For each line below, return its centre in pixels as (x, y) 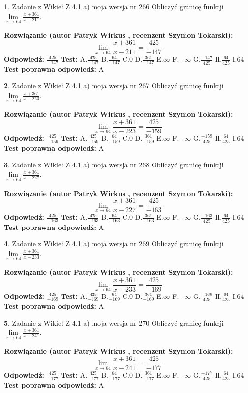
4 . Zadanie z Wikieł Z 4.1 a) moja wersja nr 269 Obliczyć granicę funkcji (114, 244)
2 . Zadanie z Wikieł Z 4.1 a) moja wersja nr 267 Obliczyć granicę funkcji (114, 85)
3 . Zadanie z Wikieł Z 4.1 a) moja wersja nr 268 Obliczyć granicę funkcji (114, 164)
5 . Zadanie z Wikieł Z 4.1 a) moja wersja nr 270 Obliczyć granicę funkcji (114, 322)
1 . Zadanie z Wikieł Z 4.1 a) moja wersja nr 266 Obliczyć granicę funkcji (114, 6)
